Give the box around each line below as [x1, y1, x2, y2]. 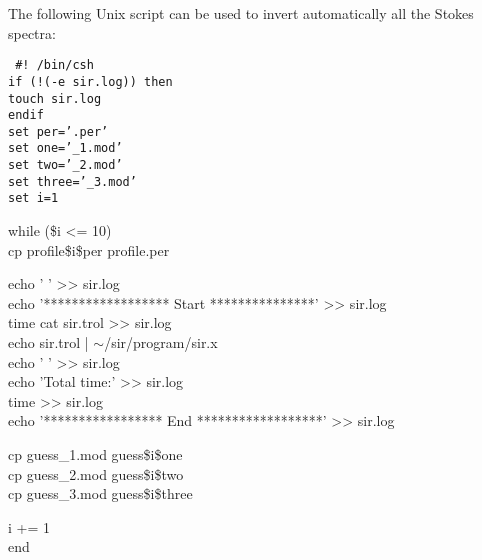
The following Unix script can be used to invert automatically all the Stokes [8, 3, 474, 23]
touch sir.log [8, 91, 102, 106]
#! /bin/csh [15, 58, 94, 73]
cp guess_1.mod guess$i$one [8, 444, 183, 465]
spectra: [8, 22, 56, 43]
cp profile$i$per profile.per [8, 239, 170, 260]
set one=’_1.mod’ [8, 141, 123, 156]
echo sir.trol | [8, 332, 89, 353]
